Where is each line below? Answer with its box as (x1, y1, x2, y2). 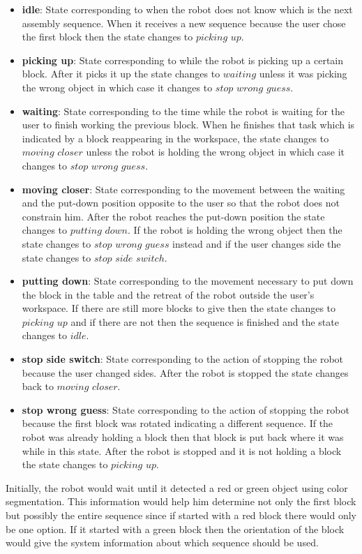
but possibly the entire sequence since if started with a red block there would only (6, 508, 356, 522)
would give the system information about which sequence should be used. (6, 535, 319, 550)
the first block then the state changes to (22, 29, 193, 44)
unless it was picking (259, 66, 347, 81)
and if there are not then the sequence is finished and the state (70, 314, 339, 329)
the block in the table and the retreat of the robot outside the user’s (22, 287, 315, 301)
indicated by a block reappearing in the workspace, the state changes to (22, 130, 329, 145)
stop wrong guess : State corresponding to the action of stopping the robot (22, 402, 349, 417)
